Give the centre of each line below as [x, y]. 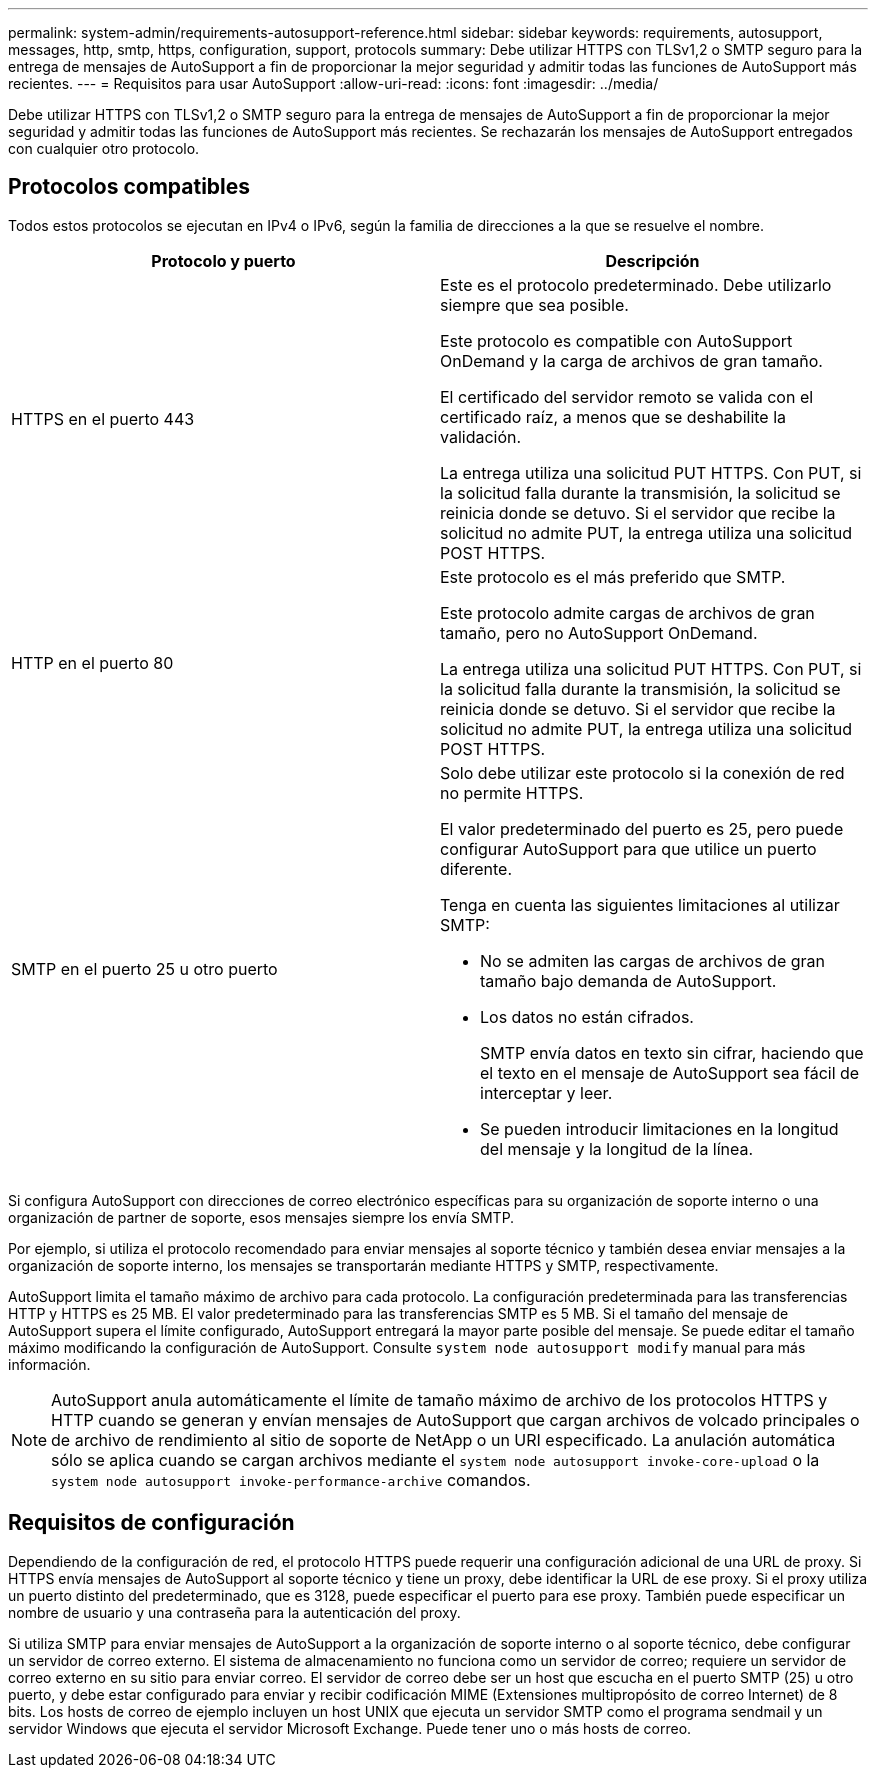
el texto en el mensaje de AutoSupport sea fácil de [670, 1072]
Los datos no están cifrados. [587, 1016]
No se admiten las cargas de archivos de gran [652, 960]
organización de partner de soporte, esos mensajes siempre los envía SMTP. [261, 1217]
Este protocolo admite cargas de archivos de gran [627, 612]
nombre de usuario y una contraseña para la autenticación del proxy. [234, 1612]
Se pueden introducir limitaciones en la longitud [659, 1128]
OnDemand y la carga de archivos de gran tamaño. [631, 360]
